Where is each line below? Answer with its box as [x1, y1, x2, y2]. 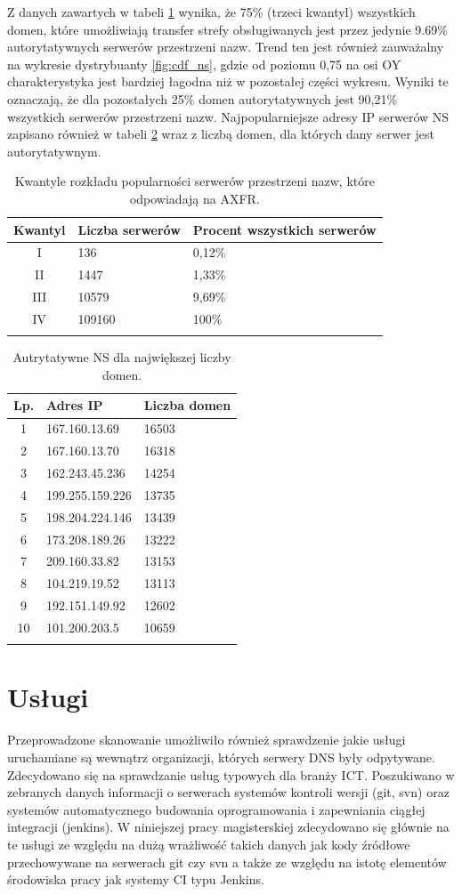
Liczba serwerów [77, 220, 181, 238]
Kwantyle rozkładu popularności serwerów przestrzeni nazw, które [14, 172, 375, 190]
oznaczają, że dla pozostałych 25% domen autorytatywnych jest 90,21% [7, 89, 398, 108]
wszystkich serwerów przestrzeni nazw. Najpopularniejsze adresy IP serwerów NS [7, 107, 450, 125]
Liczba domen [143, 396, 231, 415]
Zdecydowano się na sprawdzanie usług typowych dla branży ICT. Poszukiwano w [7, 765, 455, 784]
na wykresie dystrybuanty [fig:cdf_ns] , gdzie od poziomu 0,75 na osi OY [7, 54, 401, 73]
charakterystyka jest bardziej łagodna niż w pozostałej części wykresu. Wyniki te [7, 72, 449, 91]
